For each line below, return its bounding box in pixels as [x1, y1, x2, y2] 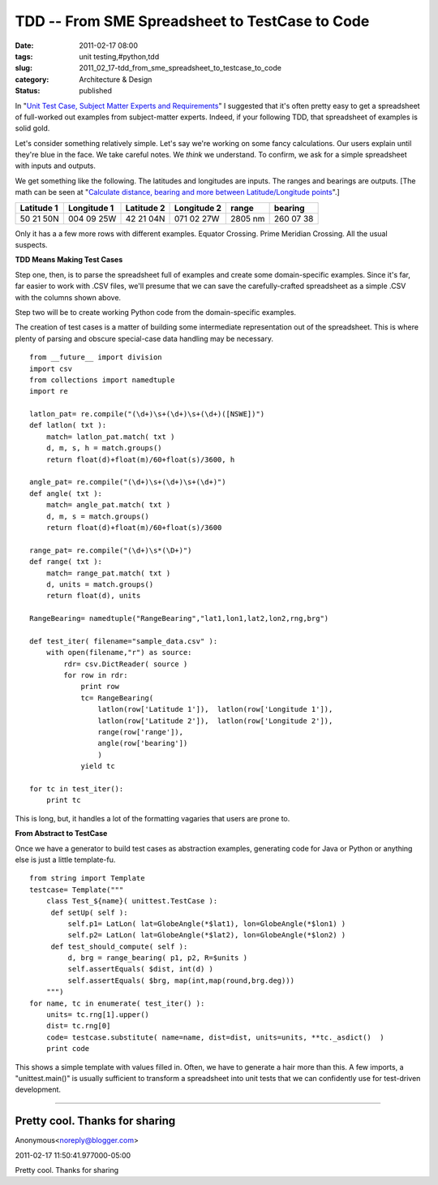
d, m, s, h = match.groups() [45, 443, 162, 453]
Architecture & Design [79, 74, 152, 84]
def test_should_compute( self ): [50, 942, 188, 951]
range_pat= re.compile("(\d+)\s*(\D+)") [29, 545, 192, 555]
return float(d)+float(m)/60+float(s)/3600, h [45, 455, 235, 464]
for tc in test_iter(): [29, 784, 124, 793]
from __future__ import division [29, 353, 162, 362]
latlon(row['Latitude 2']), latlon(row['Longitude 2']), [97, 716, 333, 726]
